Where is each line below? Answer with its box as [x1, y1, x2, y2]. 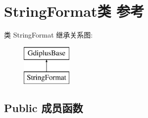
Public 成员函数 [4, 100, 83, 116]
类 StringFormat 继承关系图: [4, 30, 93, 40]
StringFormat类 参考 [4, 1, 145, 21]
